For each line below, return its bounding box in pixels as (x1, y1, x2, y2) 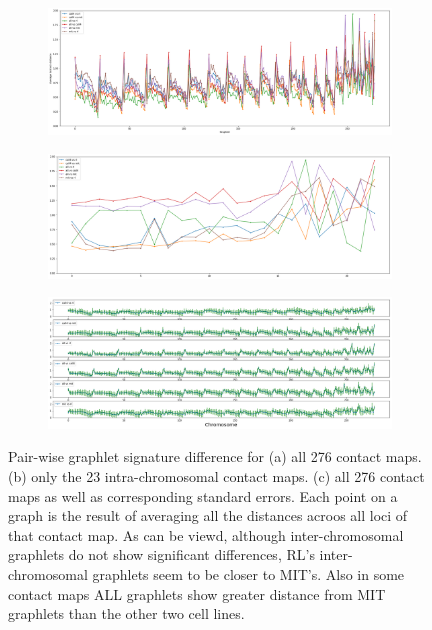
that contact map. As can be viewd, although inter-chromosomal (8, 524, 404, 545)
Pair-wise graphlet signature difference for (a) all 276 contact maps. (8, 446, 422, 467)
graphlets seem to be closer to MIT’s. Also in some (92, 563, 405, 584)
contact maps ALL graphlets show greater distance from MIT (8, 583, 386, 604)
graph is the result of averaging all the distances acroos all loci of (8, 505, 408, 526)
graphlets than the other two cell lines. (8, 603, 245, 624)
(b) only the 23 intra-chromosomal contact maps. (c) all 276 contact (8, 466, 425, 487)
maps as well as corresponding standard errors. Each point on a (8, 485, 398, 506)
